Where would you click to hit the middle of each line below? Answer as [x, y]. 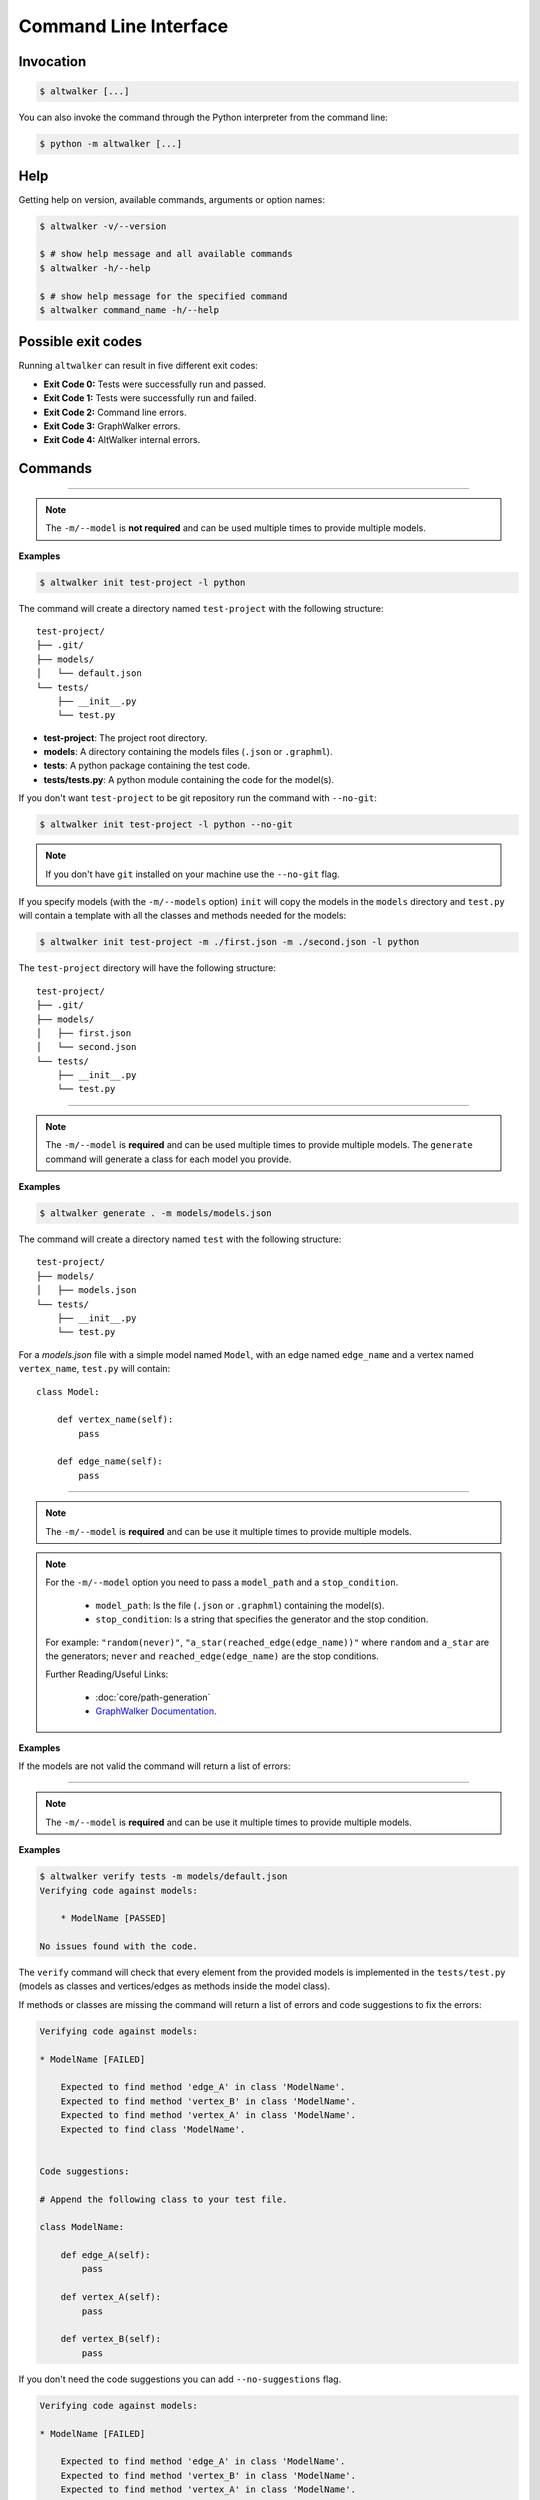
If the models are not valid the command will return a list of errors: [154, 1766]
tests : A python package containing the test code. [146, 766]
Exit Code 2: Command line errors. [115, 412]
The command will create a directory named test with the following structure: [180, 1239]
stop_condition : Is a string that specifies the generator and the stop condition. [262, 1619]
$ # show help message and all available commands [166, 254]
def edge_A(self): [105, 2255]
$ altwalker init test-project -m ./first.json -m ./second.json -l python [229, 942]
